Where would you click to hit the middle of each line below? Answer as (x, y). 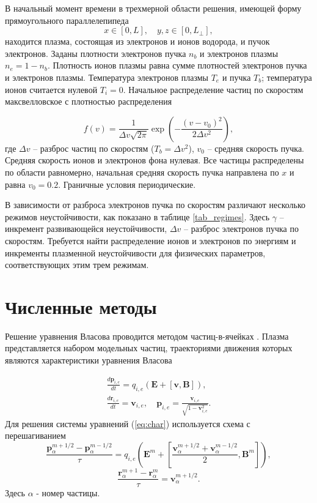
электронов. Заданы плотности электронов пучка (96, 53)
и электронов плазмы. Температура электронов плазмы (107, 77)
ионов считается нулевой (51, 89)
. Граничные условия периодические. (127, 184)
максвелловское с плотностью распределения (89, 101)
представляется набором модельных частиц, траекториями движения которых (149, 348)
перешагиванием (35, 435)
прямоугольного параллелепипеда (67, 20)
